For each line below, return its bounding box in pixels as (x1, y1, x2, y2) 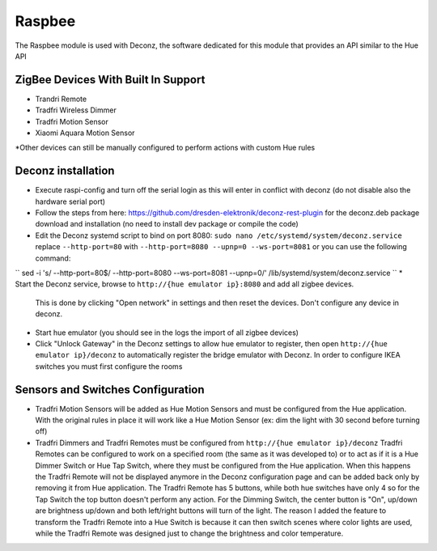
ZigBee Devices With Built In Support (15, 73, 206, 87)
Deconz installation (15, 164, 115, 178)
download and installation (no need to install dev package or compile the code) (35, 219, 299, 229)
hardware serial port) (35, 197, 105, 206)
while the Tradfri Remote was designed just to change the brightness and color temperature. (35, 528, 344, 538)
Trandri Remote (35, 94, 87, 104)
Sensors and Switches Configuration (15, 383, 206, 396)
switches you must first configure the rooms (35, 361, 183, 371)
